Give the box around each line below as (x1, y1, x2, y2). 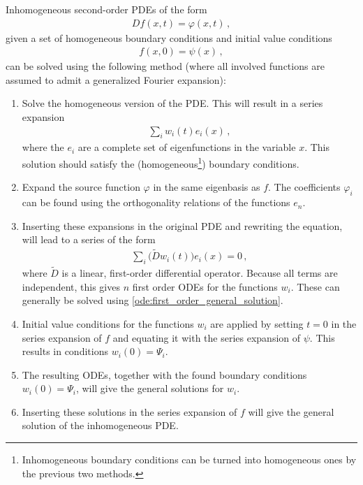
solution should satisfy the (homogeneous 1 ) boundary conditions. (22, 154, 299, 171)
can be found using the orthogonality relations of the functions (22, 195, 290, 210)
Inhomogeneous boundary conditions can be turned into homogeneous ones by (22, 452, 357, 467)
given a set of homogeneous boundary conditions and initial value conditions (6, 30, 332, 45)
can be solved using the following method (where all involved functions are (6, 59, 325, 73)
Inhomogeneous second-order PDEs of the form (6, 2, 207, 16)
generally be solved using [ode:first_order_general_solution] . (22, 293, 283, 307)
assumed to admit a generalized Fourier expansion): (6, 72, 226, 87)
